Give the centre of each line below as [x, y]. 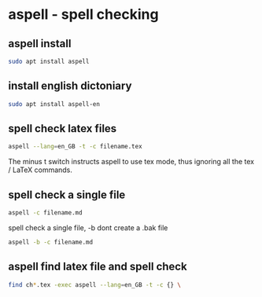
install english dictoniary [70, 86]
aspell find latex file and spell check [98, 267]
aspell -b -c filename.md [50, 242]
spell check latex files [63, 128]
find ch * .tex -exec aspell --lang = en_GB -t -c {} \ [94, 284]
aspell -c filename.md [45, 213]
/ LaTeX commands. [41, 170]
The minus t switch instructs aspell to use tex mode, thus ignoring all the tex [131, 162]
